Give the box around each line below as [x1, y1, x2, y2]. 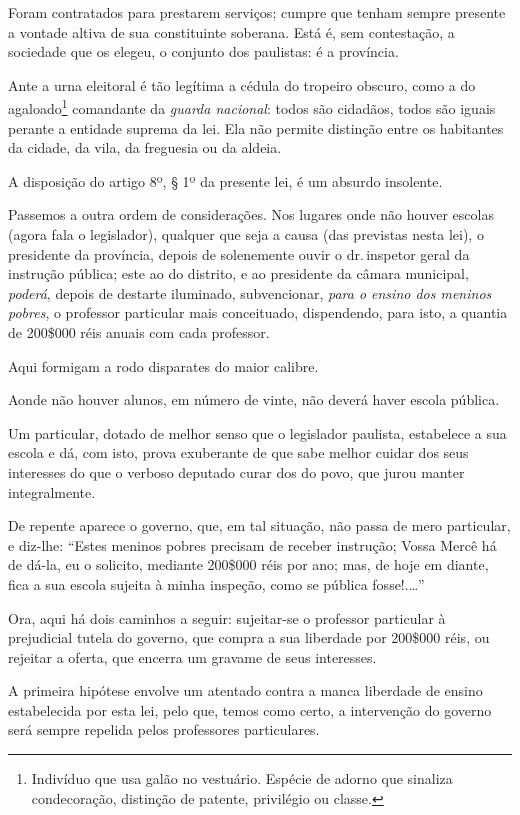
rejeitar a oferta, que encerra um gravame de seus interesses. [8, 646, 377, 667]
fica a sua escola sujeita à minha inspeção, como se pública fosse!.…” [8, 573, 425, 594]
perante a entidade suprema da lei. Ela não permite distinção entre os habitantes [8, 117, 504, 138]
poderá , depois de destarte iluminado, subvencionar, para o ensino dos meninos [8, 282, 492, 303]
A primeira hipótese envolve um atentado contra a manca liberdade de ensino [8, 680, 483, 701]
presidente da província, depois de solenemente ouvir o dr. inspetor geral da [8, 243, 470, 264]
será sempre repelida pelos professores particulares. [8, 719, 320, 740]
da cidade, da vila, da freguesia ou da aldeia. [8, 137, 282, 158]
